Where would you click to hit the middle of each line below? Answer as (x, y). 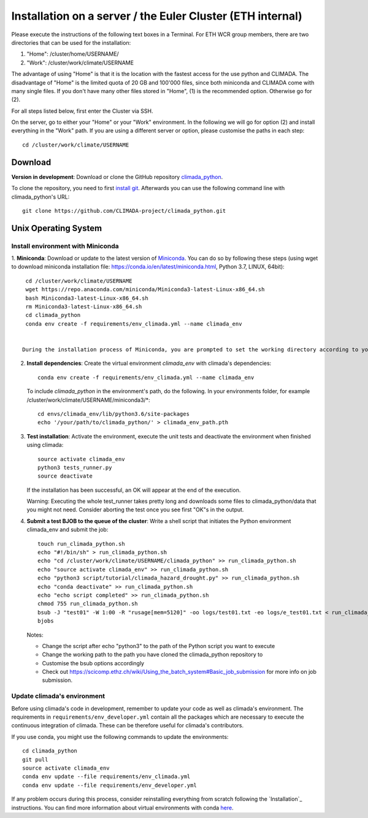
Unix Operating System (57, 228)
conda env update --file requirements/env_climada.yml (106, 777)
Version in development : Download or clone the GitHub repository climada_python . (117, 177)
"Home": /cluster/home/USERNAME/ (73, 54)
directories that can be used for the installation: (71, 42)
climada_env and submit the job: (67, 530)
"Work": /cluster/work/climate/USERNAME (80, 63)
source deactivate (65, 476)
